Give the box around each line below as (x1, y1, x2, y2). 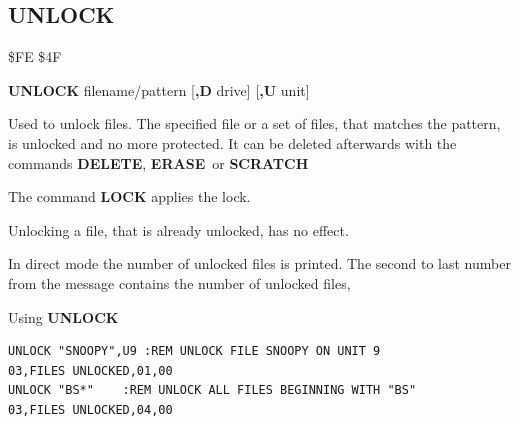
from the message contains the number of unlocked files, (8, 272, 351, 293)
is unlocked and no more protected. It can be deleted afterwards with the (8, 132, 457, 153)
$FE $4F (8, 46, 62, 67)
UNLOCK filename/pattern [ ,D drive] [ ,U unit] (8, 79, 310, 100)
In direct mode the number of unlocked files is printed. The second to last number (8, 253, 511, 274)
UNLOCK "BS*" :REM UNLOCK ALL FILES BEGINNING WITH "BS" (8, 383, 417, 398)
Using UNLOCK (8, 306, 119, 327)
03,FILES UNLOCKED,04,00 (8, 402, 173, 417)
